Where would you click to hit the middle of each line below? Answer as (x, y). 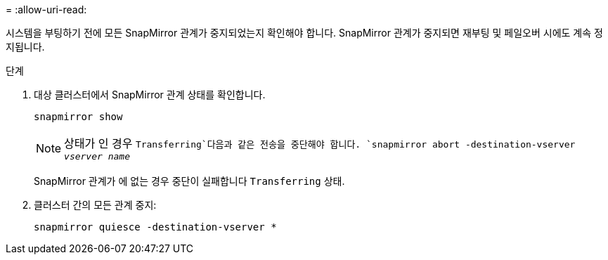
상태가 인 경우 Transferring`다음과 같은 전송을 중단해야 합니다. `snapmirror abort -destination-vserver (320, 143)
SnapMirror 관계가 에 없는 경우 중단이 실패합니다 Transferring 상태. (189, 181)
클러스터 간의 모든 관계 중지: (95, 205)
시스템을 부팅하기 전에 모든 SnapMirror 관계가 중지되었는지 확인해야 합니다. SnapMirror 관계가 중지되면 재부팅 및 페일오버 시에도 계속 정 (304, 33)
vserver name (97, 156)
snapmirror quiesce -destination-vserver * (155, 227)
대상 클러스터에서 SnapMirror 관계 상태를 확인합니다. (150, 95)
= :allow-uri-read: (46, 9)
